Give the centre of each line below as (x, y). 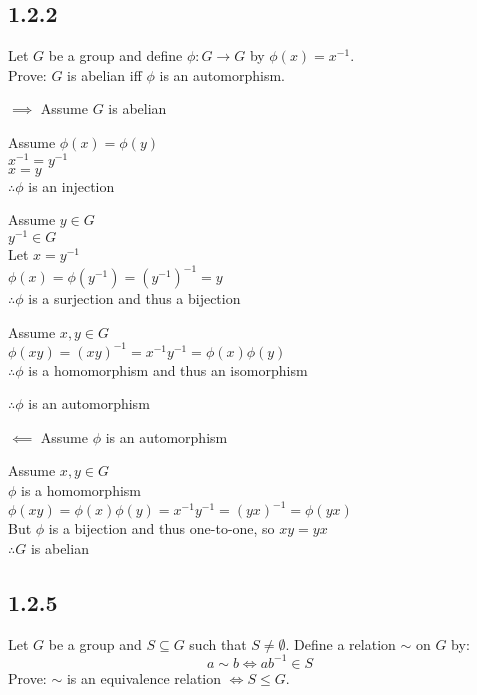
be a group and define (115, 55)
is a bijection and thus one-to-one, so (161, 528)
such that (218, 643)
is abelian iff (104, 74)
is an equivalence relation (144, 677)
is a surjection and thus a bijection (134, 298)
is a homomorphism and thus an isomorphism (168, 369)
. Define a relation (340, 643)
